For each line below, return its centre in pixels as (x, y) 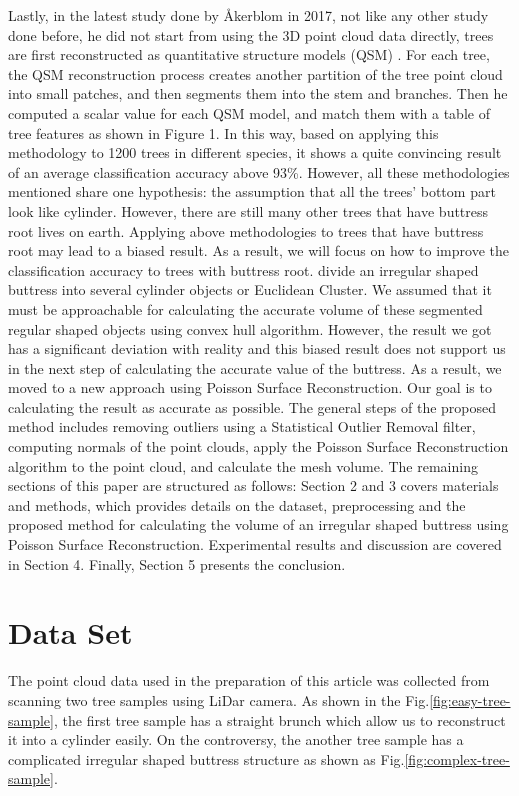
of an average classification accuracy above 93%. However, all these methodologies (259, 171)
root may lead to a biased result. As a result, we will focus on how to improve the (258, 250)
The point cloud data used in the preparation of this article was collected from (249, 680)
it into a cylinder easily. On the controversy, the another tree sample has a (236, 739)
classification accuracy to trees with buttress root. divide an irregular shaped (243, 269)
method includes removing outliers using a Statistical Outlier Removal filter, (242, 426)
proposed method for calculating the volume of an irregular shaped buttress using (258, 524)
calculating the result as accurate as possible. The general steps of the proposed (252, 406)
